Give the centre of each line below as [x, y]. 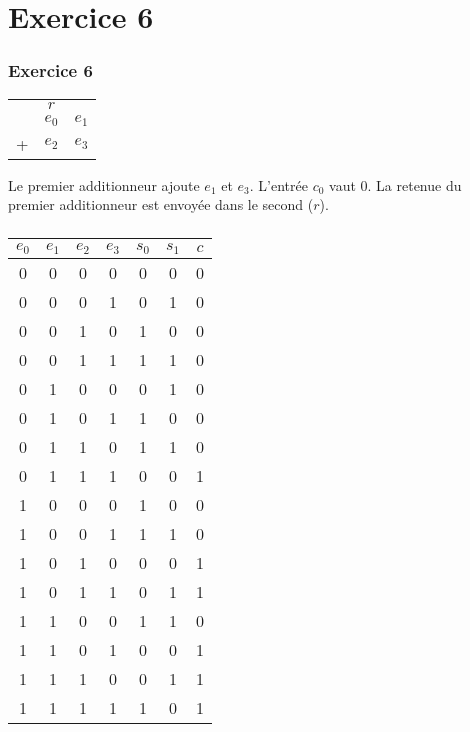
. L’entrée [278, 184]
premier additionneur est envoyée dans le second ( [161, 204]
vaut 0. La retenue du [395, 184]
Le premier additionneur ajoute [104, 184]
